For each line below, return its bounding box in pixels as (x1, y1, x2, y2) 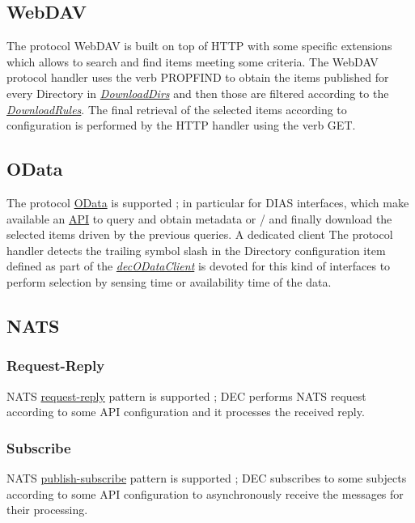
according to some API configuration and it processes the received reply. (6, 403, 365, 420)
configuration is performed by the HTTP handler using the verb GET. (6, 117, 356, 134)
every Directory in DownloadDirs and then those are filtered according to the (6, 84, 389, 101)
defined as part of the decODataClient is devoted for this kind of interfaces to (6, 257, 391, 274)
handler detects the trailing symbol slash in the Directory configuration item (6, 241, 386, 258)
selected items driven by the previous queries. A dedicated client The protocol (6, 226, 393, 243)
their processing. (6, 501, 88, 518)
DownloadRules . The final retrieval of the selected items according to (6, 100, 347, 117)
